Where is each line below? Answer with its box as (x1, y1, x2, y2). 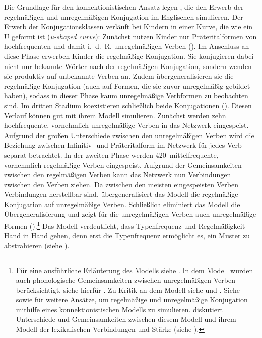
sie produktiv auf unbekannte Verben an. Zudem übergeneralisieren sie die (4, 71, 234, 81)
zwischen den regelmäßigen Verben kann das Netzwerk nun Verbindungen (4, 169, 231, 180)
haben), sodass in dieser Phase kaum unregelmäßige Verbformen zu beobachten (4, 90, 248, 101)
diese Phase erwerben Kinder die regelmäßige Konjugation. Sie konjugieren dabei (4, 50, 254, 61)
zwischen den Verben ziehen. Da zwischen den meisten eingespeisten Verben (4, 179, 238, 189)
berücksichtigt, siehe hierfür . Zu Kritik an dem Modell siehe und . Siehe (16, 284, 240, 295)
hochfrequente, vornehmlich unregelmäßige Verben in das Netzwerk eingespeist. (4, 120, 249, 130)
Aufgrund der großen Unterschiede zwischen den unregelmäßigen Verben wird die (4, 129, 254, 140)
